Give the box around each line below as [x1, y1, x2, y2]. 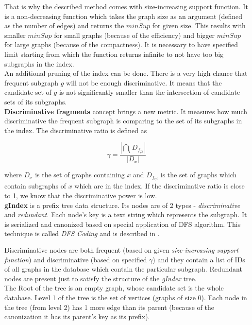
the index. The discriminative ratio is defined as [4, 125, 147, 135]
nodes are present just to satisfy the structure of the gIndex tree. [4, 273, 197, 283]
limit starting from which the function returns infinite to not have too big [4, 49, 224, 59]
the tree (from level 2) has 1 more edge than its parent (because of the [4, 302, 214, 312]
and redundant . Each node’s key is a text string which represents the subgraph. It [4, 209, 247, 220]
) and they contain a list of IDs [152, 254, 245, 264]
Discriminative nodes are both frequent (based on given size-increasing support [4, 245, 239, 255]
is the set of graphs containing [35, 170, 125, 180]
